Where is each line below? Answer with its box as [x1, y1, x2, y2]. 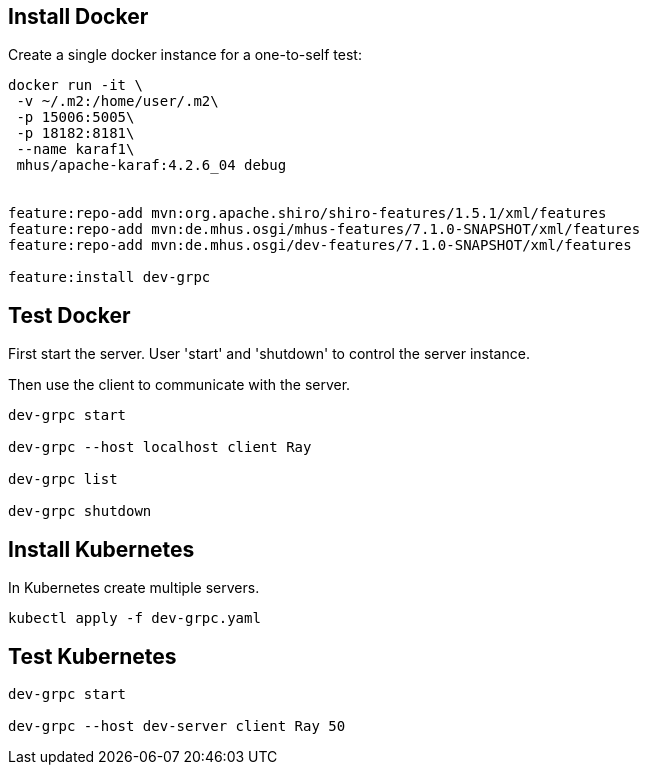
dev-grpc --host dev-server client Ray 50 [8, 717, 346, 734]
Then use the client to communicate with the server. [8, 376, 351, 394]
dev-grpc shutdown [8, 503, 152, 520]
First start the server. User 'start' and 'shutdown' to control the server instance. [8, 345, 530, 363]
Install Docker [8, 4, 149, 29]
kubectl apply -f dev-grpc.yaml [8, 610, 261, 627]
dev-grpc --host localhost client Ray [8, 439, 312, 456]
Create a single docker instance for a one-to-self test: [8, 46, 362, 64]
